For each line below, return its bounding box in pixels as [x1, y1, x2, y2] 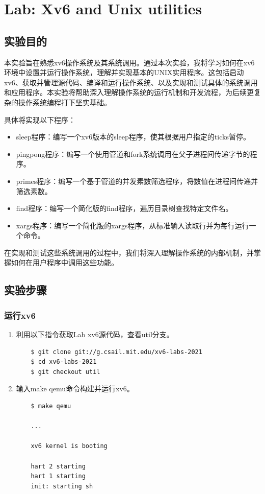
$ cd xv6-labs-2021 [31, 358, 97, 366]
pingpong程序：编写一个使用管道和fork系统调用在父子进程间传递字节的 [16, 148, 250, 159]
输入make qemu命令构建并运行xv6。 [16, 383, 134, 394]
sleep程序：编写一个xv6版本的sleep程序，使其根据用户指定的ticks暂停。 [16, 131, 250, 142]
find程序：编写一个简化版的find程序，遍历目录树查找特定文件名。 [16, 203, 233, 214]
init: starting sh [31, 482, 93, 490]
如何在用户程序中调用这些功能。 [11, 257, 118, 268]
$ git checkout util [31, 368, 100, 375]
